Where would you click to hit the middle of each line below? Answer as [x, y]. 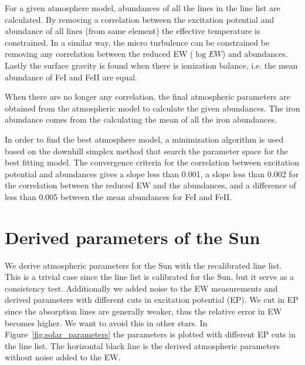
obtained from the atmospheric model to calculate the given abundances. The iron [152, 108]
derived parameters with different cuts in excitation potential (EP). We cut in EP [152, 300]
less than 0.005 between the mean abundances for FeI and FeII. [118, 196]
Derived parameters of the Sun [133, 237]
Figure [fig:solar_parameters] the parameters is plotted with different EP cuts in [150, 334]
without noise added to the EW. [63, 357]
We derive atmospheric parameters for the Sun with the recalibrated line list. [143, 265]
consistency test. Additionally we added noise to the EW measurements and [141, 288]
